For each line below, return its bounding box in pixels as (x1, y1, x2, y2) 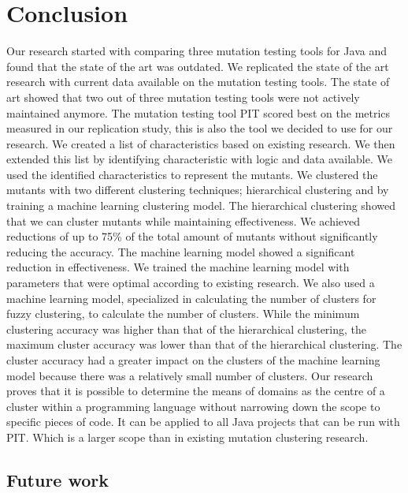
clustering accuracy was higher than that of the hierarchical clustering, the (6, 320, 367, 337)
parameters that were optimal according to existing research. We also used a (6, 275, 375, 291)
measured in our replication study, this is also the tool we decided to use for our (6, 120, 393, 136)
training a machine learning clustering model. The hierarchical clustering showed (6, 197, 395, 214)
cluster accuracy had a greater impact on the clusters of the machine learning (6, 352, 380, 368)
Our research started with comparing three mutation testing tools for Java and (6, 43, 387, 59)
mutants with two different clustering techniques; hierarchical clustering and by (6, 181, 389, 198)
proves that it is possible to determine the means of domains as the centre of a (6, 383, 385, 399)
